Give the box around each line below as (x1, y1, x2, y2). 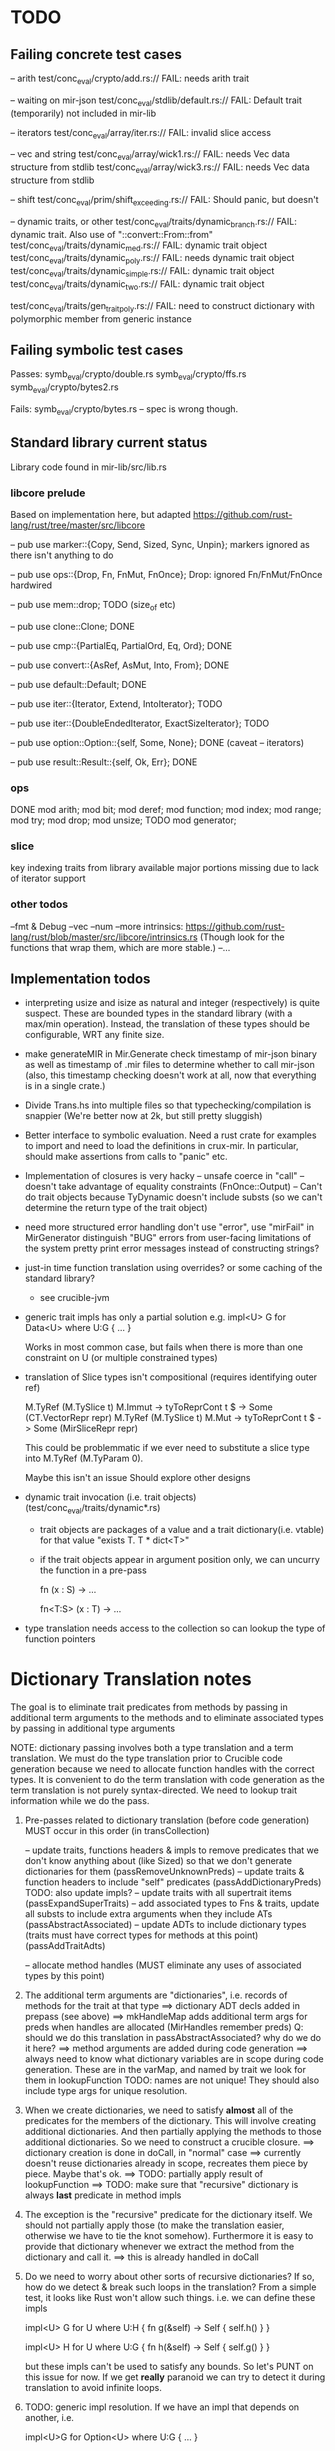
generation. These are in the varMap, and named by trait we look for (24, 2064, 307, 2076)
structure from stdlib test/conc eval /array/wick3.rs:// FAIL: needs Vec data (10, 161, 310, 175)
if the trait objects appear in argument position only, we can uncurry (39, 1554, 320, 1566)
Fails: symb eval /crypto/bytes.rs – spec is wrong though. (10, 402, 239, 417)
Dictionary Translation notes (10, 1668, 252, 1691)
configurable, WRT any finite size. (24, 1029, 165, 1041)
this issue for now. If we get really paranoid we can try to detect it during (24, 2371, 326, 2383)
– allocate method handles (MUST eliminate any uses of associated (24, 1959, 302, 1971)
